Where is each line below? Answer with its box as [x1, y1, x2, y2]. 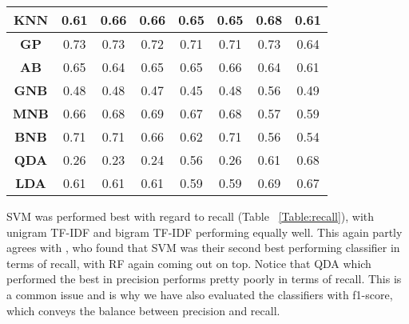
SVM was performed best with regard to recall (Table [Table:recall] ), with [6, 208, 375, 224]
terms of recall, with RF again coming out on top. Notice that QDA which [6, 254, 371, 271]
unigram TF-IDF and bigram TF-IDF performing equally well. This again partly [6, 223, 403, 240]
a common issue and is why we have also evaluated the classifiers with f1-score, [6, 286, 393, 302]
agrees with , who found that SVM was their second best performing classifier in [6, 239, 400, 256]
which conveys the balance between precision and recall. [6, 302, 280, 318]
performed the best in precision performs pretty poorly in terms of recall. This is [6, 270, 402, 287]
